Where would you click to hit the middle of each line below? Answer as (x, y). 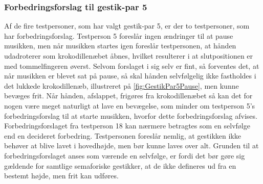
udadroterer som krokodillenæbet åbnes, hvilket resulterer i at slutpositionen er (129, 56)
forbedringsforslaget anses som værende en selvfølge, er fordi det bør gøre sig (125, 155)
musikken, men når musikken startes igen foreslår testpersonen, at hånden (120, 46)
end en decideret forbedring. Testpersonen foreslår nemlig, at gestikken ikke (123, 135)
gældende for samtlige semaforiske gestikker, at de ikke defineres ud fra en (120, 165)
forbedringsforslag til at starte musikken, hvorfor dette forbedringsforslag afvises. (131, 115)
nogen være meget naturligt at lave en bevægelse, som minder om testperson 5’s (130, 105)
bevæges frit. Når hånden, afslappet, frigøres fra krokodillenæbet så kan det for (128, 96)
